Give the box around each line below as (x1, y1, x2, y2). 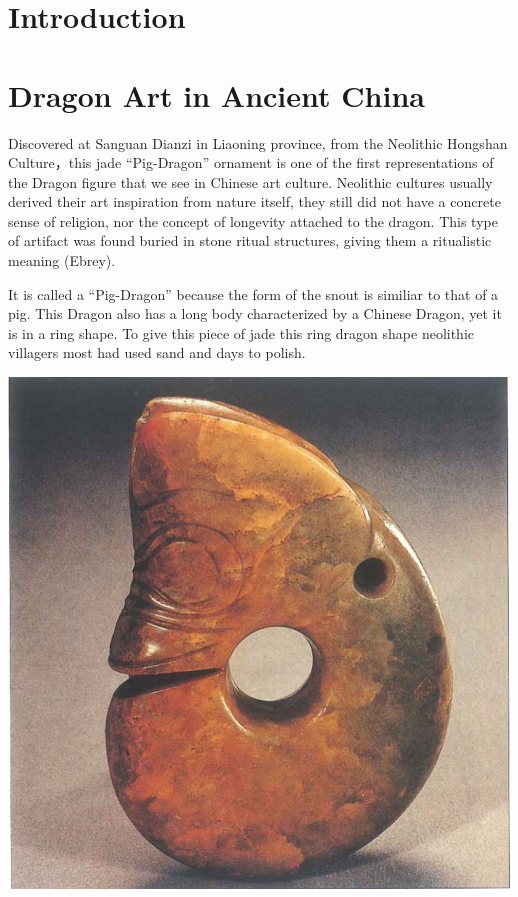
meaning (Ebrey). (8, 250, 116, 271)
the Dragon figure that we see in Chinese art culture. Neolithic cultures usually (8, 171, 493, 192)
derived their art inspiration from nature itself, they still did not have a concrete (8, 191, 501, 212)
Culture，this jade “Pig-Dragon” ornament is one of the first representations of (8, 152, 494, 173)
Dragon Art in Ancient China (8, 74, 425, 115)
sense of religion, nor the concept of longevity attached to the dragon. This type (8, 210, 498, 231)
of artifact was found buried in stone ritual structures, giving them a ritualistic (8, 230, 492, 251)
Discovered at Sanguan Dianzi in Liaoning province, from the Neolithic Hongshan (8, 132, 508, 153)
